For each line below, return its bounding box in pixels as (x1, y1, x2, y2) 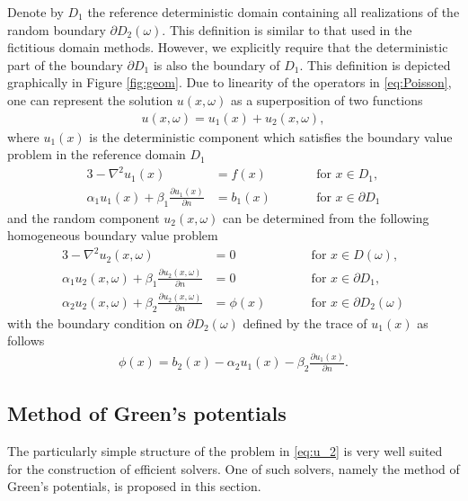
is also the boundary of (153, 55, 280, 74)
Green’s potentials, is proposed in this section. (7, 477, 261, 496)
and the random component (7, 208, 160, 227)
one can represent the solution (7, 90, 173, 109)
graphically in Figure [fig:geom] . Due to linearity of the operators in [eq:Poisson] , (7, 73, 452, 92)
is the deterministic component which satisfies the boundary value (89, 127, 453, 146)
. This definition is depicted (299, 55, 451, 74)
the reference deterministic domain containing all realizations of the (87, 3, 460, 21)
